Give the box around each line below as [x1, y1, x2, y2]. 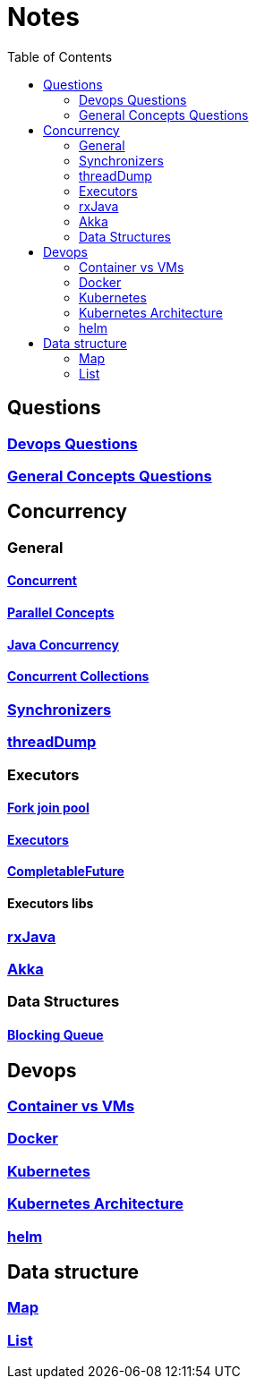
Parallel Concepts [7, 605, 115, 621]
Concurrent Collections [7, 668, 149, 684]
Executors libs [7, 896, 94, 912]
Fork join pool [7, 800, 90, 816]
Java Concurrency [7, 636, 120, 652]
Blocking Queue [7, 1027, 104, 1043]
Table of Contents [7, 48, 113, 64]
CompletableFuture [7, 863, 124, 880]
